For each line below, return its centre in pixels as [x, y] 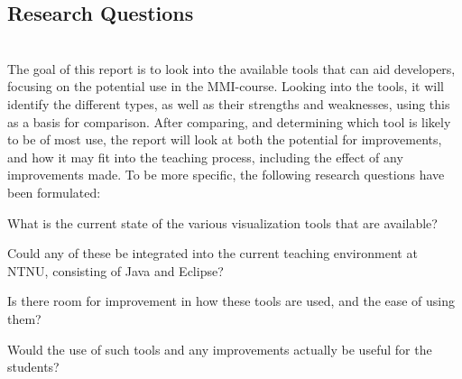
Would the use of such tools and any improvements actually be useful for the [220, 349]
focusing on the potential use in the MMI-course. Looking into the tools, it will [226, 86]
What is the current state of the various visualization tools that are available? [222, 222]
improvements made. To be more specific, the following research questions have [226, 175]
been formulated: [54, 192]
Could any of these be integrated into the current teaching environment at [213, 253]
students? [33, 367]
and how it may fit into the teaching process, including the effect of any [205, 157]
